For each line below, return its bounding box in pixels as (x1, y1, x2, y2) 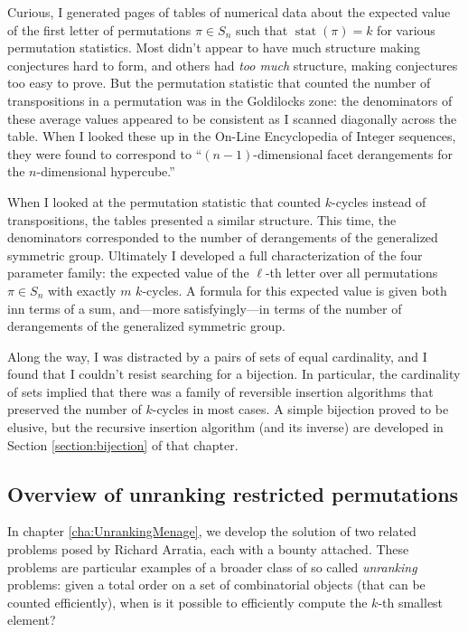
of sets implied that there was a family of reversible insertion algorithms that (7, 382, 434, 401)
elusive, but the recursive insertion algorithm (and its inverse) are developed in (7, 418, 444, 437)
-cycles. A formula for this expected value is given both (142, 280, 447, 299)
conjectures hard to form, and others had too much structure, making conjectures (7, 55, 458, 74)
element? (7, 610, 56, 629)
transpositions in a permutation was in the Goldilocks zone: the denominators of (7, 90, 453, 109)
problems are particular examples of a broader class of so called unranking (7, 557, 417, 576)
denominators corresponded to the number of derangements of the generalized (7, 228, 438, 247)
